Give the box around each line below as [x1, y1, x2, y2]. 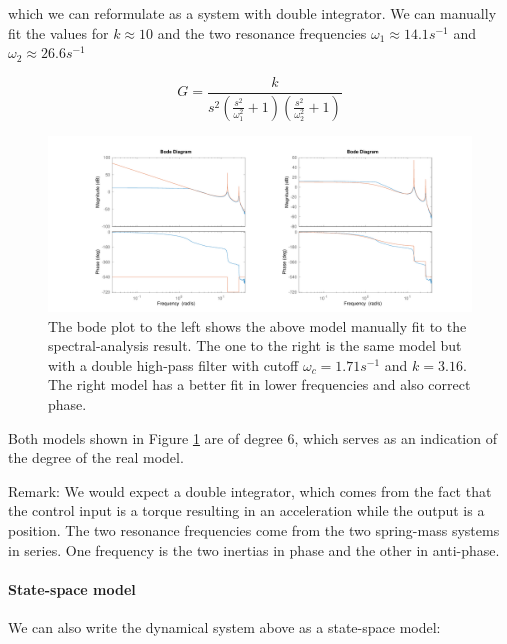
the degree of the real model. [8, 447, 184, 468]
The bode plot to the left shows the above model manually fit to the [48, 315, 467, 336]
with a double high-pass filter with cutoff [48, 354, 299, 375]
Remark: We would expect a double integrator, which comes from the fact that [8, 480, 492, 501]
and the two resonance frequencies [157, 22, 367, 43]
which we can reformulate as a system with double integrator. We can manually [8, 3, 497, 23]
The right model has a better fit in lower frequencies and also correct [48, 374, 471, 395]
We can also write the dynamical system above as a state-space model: [8, 617, 441, 637]
